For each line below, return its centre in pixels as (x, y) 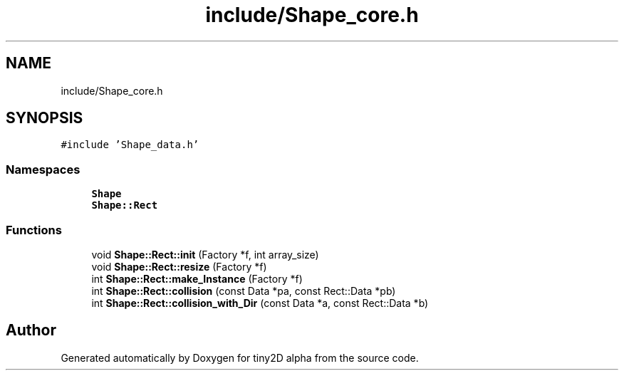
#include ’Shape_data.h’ (130, 145)
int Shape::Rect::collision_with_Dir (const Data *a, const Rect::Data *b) (260, 303)
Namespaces (43, 169)
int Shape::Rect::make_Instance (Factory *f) (197, 278)
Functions (34, 230)
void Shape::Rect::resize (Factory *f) (179, 266)
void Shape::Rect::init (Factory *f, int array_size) (205, 254)
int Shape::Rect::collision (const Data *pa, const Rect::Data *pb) (244, 291)
